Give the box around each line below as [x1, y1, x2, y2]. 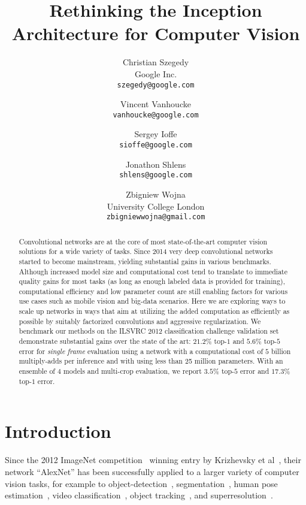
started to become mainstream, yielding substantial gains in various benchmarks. [19, 256, 271, 266]
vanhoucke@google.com [113, 110, 199, 119]
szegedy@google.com [117, 80, 195, 89]
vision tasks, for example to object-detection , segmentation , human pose [5, 477, 278, 489]
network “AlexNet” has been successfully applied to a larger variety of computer [5, 465, 299, 477]
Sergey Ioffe [134, 128, 177, 140]
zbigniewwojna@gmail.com [106, 213, 205, 222]
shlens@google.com [119, 171, 192, 180]
